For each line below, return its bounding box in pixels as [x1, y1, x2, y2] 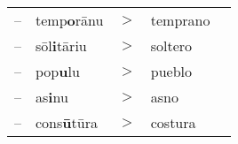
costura [150, 112, 196, 133]
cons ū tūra [36, 112, 98, 133]
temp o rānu [36, 10, 104, 30]
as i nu [36, 87, 68, 107]
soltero [150, 35, 193, 56]
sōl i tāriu [36, 35, 87, 56]
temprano [150, 10, 210, 30]
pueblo [150, 61, 192, 81]
